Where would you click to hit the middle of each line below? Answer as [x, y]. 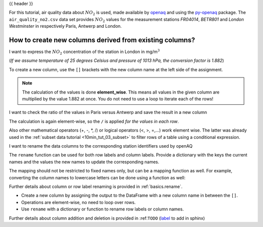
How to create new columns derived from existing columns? [102, 40]
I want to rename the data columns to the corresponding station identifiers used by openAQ [101, 146]
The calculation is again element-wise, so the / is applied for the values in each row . [94, 121]
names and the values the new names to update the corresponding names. [84, 162]
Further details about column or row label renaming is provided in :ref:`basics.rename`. [96, 186]
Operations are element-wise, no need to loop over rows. [78, 202]
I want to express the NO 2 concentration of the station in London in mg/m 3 [85, 52]
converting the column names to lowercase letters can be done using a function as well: [97, 177]
